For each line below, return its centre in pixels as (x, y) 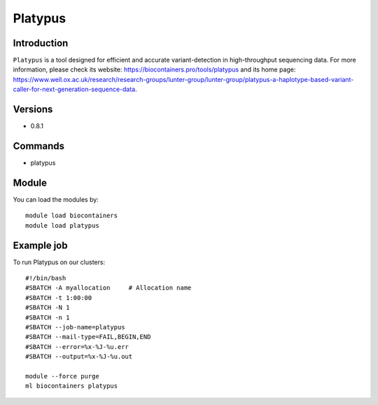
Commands (39, 146)
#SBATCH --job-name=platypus (75, 327)
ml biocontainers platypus (72, 386)
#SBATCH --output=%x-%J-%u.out (79, 357)
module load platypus (62, 225)
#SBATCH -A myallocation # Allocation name (108, 288)
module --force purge (62, 376)
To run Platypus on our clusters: (59, 262)
